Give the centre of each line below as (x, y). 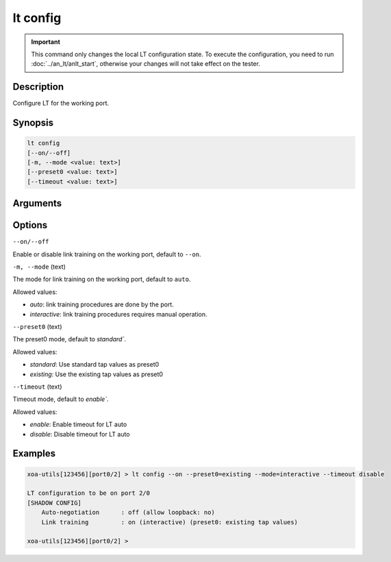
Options (30, 225)
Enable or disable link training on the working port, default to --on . (107, 254)
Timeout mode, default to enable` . (61, 399)
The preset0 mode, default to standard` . (70, 339)
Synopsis (33, 123)
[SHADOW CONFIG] (54, 503)
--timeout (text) (37, 387)
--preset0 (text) (37, 327)
